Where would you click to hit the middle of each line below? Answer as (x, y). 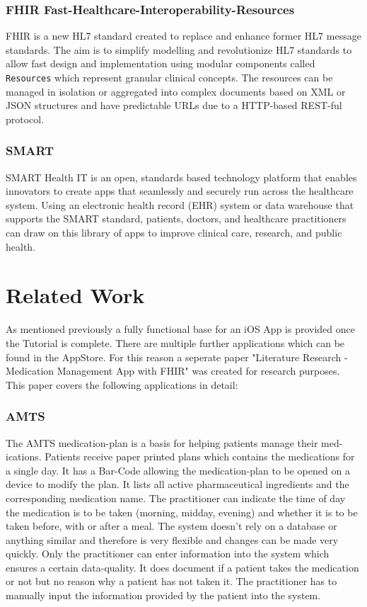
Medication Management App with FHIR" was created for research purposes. (173, 371)
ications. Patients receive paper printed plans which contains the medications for (180, 456)
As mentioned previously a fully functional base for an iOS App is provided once (180, 329)
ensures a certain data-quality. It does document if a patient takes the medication (182, 567)
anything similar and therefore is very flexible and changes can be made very (172, 539)
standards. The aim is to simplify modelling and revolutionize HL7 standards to (179, 49)
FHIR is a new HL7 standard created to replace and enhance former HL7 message (183, 36)
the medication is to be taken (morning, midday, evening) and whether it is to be (182, 512)
